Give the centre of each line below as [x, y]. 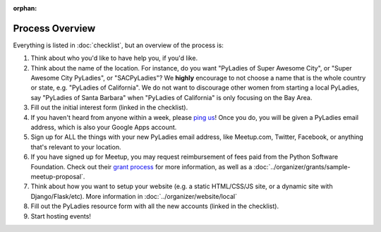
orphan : [25, 8]
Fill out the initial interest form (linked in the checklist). [109, 108]
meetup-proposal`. [58, 176]
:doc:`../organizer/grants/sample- [302, 166]
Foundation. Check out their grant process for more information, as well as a [141, 166]
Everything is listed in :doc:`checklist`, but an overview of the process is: [118, 45]
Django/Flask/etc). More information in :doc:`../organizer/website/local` [134, 196]
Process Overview [54, 28]
